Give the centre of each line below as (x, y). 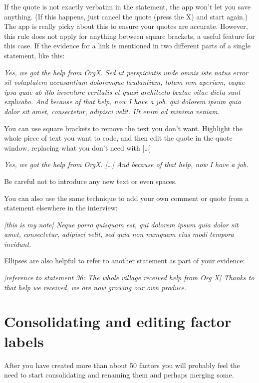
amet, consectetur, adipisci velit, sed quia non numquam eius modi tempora (119, 234)
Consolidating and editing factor (118, 321)
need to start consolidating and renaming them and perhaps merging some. (119, 375)
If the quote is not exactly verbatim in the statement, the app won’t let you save (128, 6)
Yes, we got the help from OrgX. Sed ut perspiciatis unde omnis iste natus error (126, 72)
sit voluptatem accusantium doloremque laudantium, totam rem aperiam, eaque (125, 82)
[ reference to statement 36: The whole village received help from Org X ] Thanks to (129, 278)
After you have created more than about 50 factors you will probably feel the (122, 365)
